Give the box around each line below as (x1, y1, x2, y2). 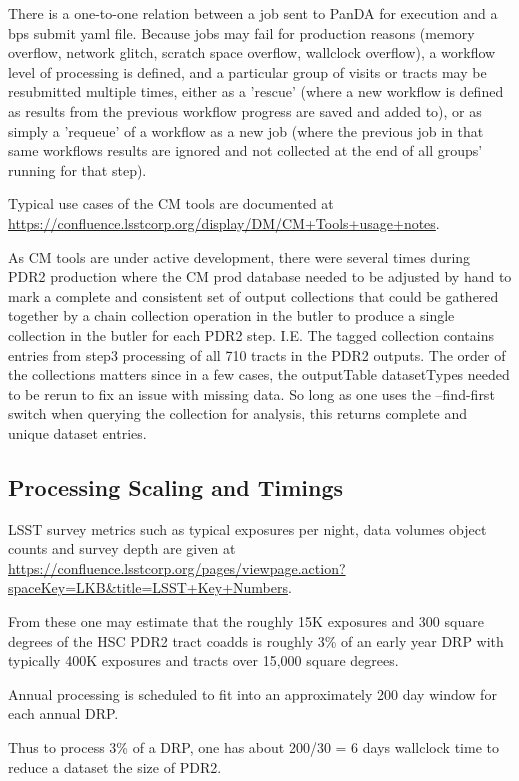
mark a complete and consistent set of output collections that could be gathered (8, 285, 499, 306)
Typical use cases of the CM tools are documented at (8, 193, 334, 214)
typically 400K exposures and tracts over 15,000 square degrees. (8, 650, 399, 671)
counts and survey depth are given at (8, 538, 236, 559)
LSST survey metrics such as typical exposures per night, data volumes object (8, 518, 487, 539)
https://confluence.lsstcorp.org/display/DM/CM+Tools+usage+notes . (8, 212, 440, 233)
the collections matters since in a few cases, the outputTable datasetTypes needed (8, 364, 510, 385)
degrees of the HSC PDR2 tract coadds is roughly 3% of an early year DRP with (8, 630, 504, 651)
